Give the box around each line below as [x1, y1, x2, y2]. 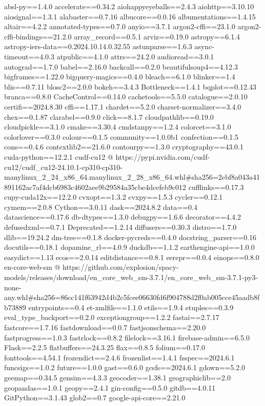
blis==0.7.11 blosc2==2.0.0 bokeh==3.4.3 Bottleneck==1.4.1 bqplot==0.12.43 [4, 81, 256, 92]
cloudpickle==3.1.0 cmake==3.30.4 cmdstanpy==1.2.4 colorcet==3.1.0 [4, 121, 231, 132]
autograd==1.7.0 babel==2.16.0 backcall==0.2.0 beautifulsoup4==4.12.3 [4, 61, 238, 72]
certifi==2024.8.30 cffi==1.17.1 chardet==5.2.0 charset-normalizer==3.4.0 [4, 101, 241, 112]
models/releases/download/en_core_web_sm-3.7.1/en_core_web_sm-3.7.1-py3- [4, 272, 258, 283]
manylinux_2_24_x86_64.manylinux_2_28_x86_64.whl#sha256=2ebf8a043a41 [4, 172, 260, 182]
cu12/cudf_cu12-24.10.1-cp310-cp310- [4, 161, 123, 172]
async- [194, 41, 215, 52]
